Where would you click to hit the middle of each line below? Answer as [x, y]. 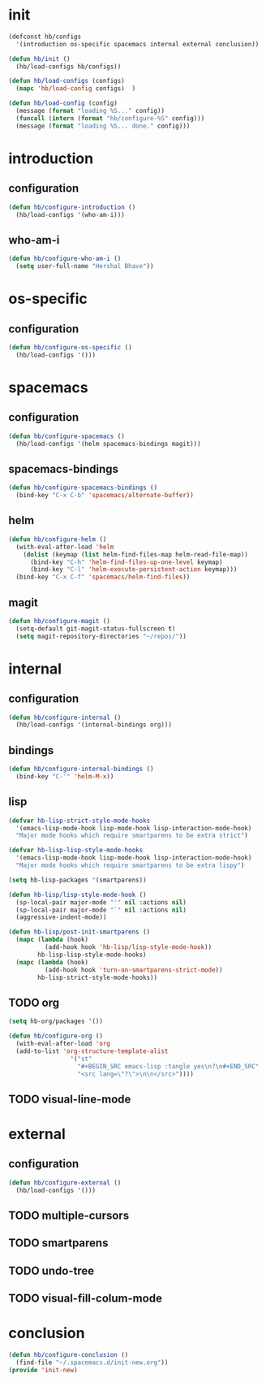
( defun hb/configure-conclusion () [69, 1355]
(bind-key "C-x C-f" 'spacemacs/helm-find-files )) [103, 577]
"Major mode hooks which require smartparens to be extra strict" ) [132, 836]
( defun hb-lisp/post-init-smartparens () [79, 932]
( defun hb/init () [39, 58]
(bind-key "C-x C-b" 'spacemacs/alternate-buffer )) [105, 496]
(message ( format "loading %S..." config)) [90, 111]
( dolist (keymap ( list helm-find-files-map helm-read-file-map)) [136, 554]
